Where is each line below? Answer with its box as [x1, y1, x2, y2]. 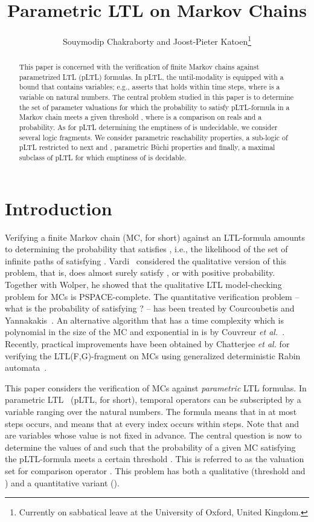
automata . [5, 361, 47, 374]
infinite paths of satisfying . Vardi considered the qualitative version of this [5, 254, 287, 267]
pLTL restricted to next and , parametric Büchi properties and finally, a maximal [19, 142, 275, 152]
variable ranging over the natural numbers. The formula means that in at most [5, 405, 297, 417]
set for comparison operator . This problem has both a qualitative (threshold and [5, 464, 306, 477]
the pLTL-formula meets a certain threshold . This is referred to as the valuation [5, 452, 304, 465]
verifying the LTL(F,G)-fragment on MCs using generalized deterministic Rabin [5, 349, 301, 362]
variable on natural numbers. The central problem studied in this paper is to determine [19, 92, 294, 102]
